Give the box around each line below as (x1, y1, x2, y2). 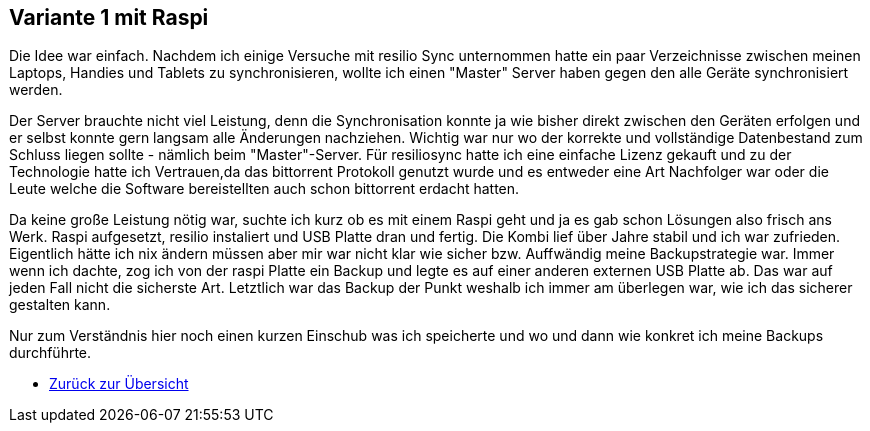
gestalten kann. (9, 296, 111, 314)
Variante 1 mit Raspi (9, 5, 209, 30)
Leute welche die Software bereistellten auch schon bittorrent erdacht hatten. (9, 180, 520, 198)
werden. (9, 81, 63, 99)
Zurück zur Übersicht (49, 375, 189, 393)
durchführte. (9, 344, 92, 362)
